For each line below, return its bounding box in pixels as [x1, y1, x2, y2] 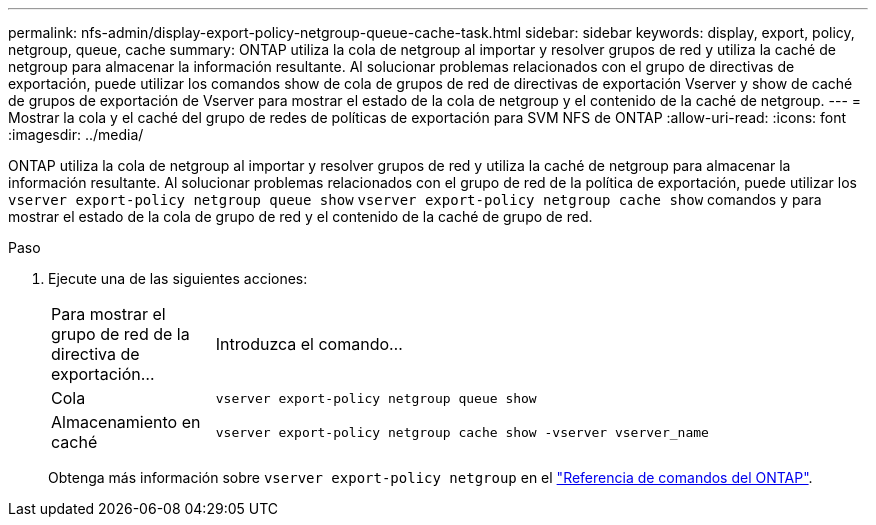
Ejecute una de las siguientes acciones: [48, 270, 308, 287]
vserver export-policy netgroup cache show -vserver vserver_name [215, 424, 709, 440]
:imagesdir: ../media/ [8, 126, 144, 143]
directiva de [51, 344, 140, 364]
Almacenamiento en [51, 412, 201, 432]
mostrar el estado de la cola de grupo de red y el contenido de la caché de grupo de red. [8, 208, 593, 225]
